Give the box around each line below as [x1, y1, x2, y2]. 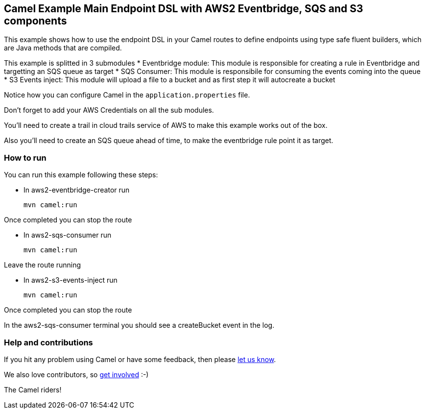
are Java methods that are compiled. [4, 44, 122, 52]
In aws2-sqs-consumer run [24, 231, 112, 240]
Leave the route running [4, 261, 81, 269]
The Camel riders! [4, 385, 62, 394]
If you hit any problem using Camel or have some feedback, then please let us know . [4, 355, 276, 364]
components [4, 15, 67, 27]
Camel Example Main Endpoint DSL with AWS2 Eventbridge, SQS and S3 [4, 2, 363, 15]
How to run [4, 152, 47, 163]
